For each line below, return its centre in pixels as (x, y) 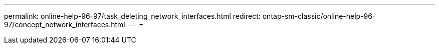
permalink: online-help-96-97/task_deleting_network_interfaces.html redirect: (132, 16)
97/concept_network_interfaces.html (65, 24)
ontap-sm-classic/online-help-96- (319, 16)
